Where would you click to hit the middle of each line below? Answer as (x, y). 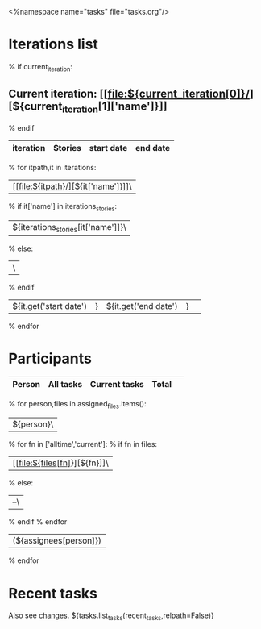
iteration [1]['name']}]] (114, 108)
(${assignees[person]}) (57, 541)
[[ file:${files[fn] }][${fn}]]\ (60, 463)
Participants (50, 358)
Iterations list (54, 44)
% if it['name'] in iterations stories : (62, 207)
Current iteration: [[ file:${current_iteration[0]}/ (129, 94)
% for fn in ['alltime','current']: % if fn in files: (83, 444)
